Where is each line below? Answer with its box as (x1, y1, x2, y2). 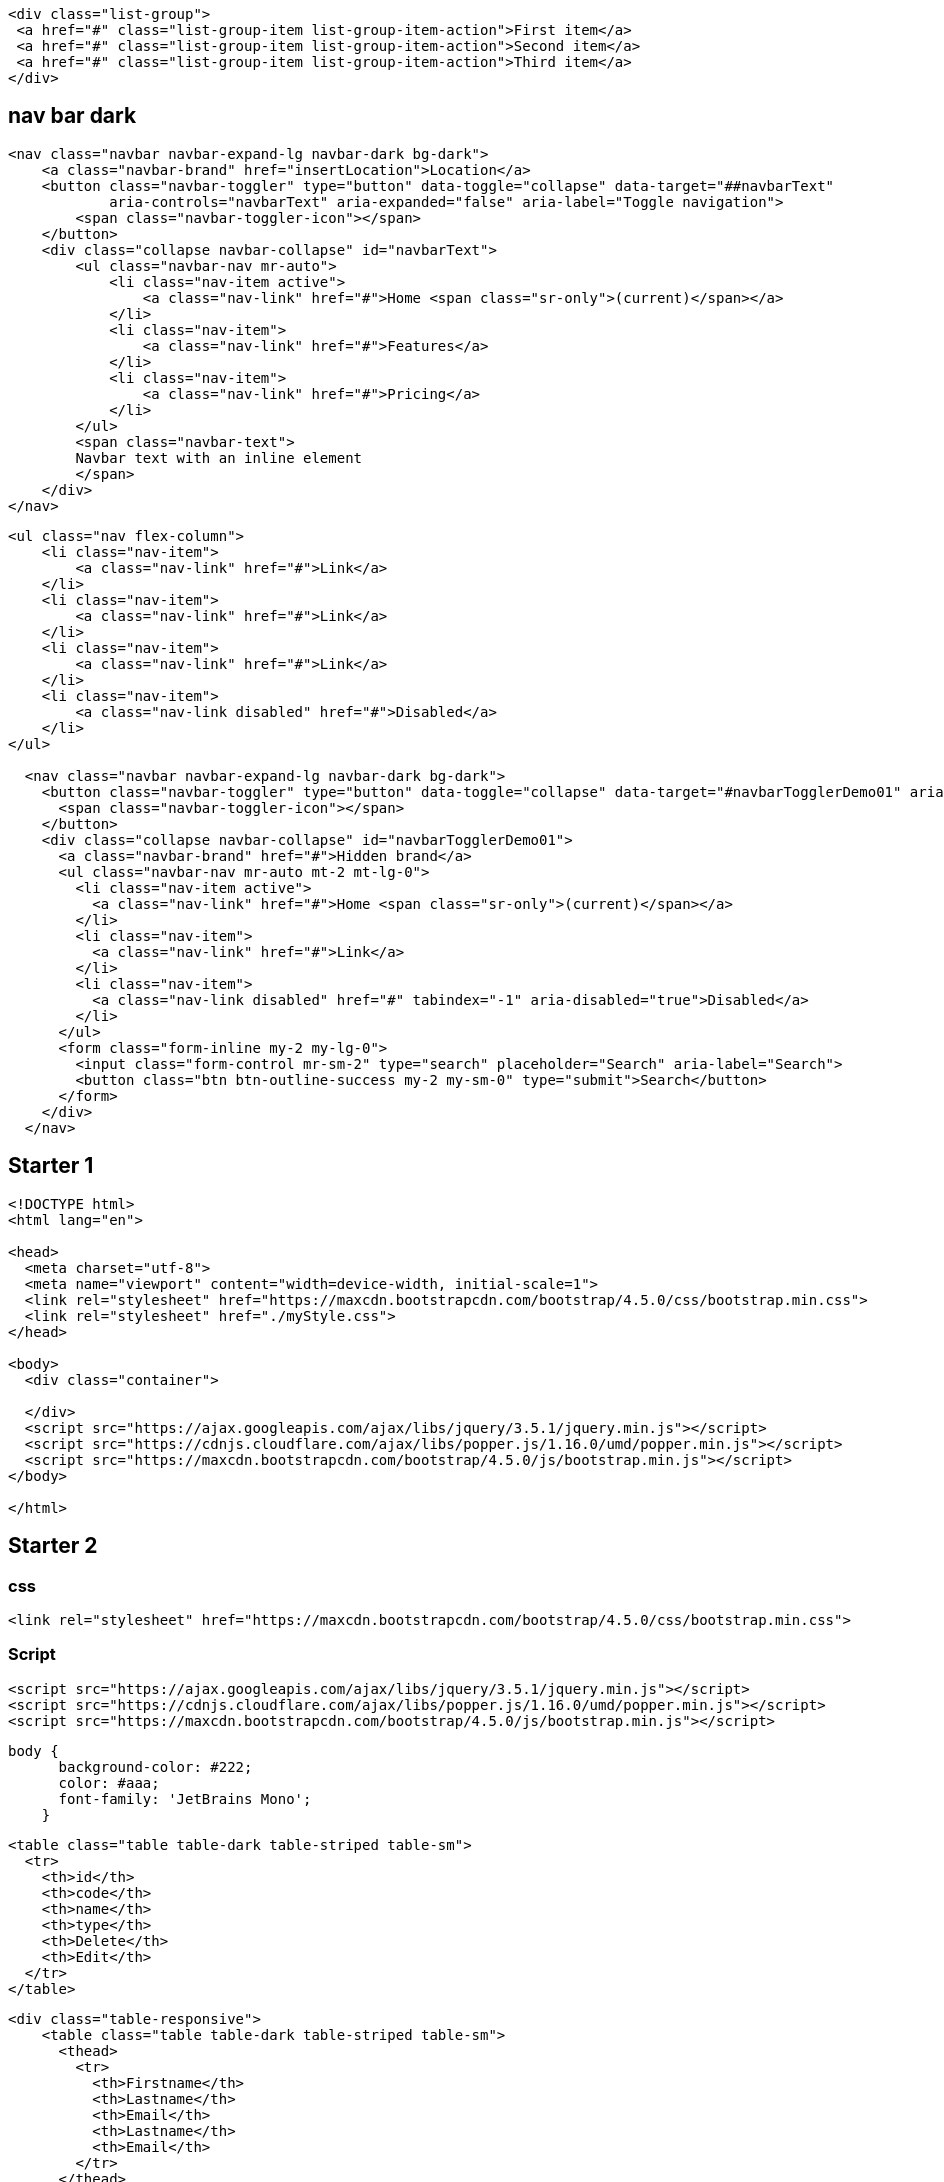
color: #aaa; (58, 1774, 160, 1791)
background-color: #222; (58, 1758, 253, 1775)
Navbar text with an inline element (75, 449, 363, 466)
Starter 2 (8, 1533, 98, 1559)
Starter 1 (8, 1153, 94, 1179)
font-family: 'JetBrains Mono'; (58, 1790, 312, 1807)
